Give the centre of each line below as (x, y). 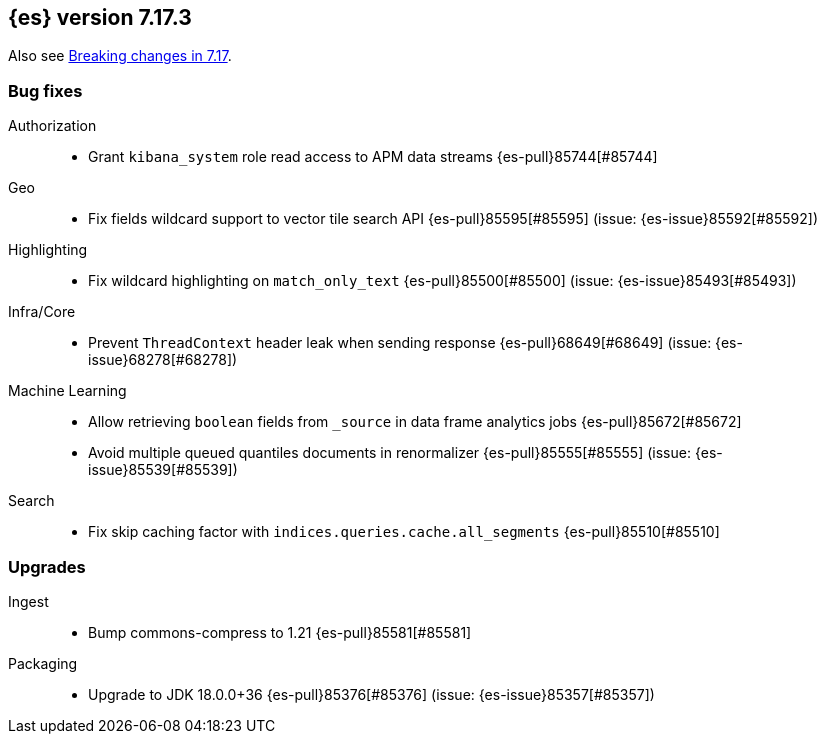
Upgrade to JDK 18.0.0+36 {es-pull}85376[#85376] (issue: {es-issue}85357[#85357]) (371, 694)
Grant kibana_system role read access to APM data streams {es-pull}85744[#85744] (373, 157)
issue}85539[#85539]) (163, 470)
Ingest (28, 601)
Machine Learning (67, 391)
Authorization (52, 126)
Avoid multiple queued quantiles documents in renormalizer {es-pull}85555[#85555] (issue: (389, 453)
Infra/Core (42, 312)
